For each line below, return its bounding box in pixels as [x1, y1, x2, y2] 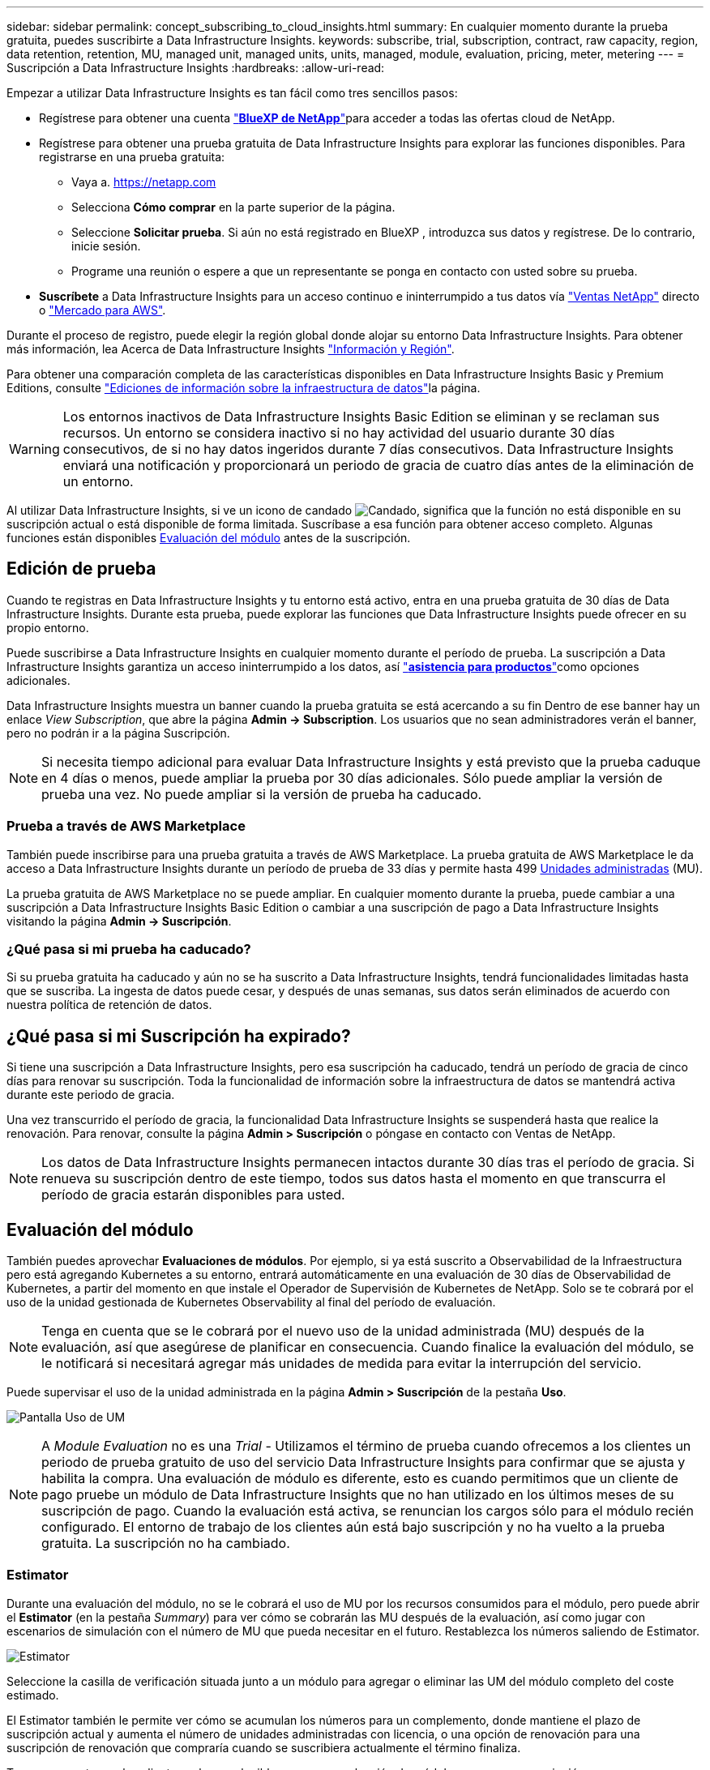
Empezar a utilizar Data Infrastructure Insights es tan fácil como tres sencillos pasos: [6, 86, 458, 100]
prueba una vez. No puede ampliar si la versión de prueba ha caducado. [41, 785, 482, 802]
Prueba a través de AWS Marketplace [6, 818, 246, 835]
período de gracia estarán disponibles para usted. [41, 1186, 345, 1204]
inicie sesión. [71, 239, 141, 253]
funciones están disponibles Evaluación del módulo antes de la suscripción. [6, 531, 411, 545]
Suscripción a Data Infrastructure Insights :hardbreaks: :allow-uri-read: [6, 61, 385, 75]
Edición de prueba [6, 558, 156, 579]
